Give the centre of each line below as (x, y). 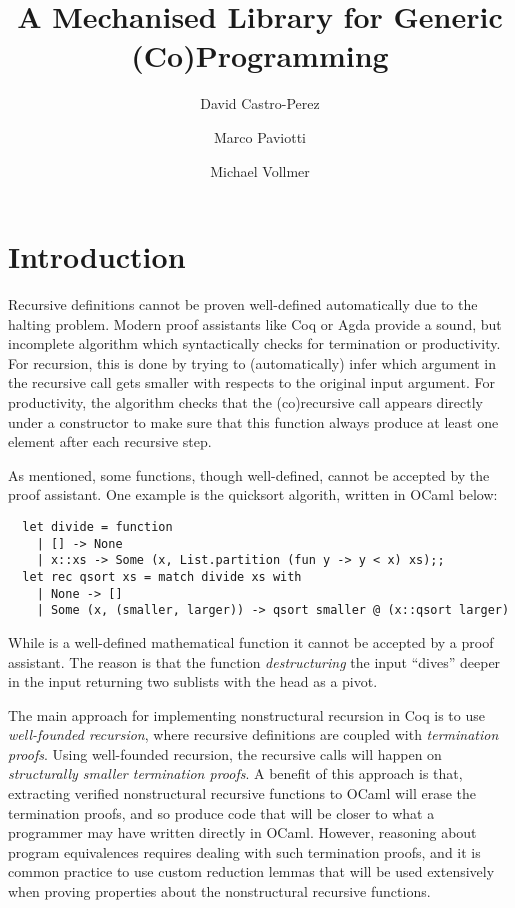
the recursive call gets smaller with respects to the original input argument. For (251, 382)
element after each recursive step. (110, 441)
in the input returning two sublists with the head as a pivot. (193, 681)
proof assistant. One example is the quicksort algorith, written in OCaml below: (253, 494)
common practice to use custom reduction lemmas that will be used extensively (251, 871)
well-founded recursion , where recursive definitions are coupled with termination (253, 734)
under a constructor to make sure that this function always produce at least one (253, 421)
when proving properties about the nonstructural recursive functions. (219, 891)
